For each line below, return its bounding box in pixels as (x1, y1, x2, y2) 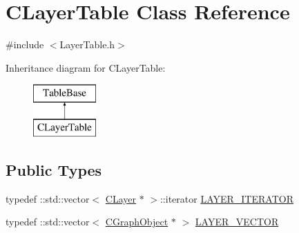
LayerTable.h (59, 37, 115, 52)
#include (6, 37, 44, 52)
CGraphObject (105, 214, 168, 229)
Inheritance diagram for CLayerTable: (6, 60, 166, 74)
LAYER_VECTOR (195, 214, 279, 229)
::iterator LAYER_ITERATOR (160, 191, 293, 205)
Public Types (6, 159, 102, 180)
